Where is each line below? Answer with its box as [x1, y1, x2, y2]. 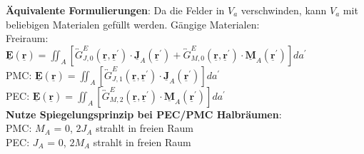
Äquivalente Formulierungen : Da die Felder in [6, 3, 225, 17]
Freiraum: [6, 31, 49, 46]
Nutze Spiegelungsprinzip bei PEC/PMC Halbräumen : [6, 106, 282, 121]
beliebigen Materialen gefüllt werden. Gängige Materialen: [6, 16, 260, 31]
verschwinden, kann [241, 3, 327, 17]
